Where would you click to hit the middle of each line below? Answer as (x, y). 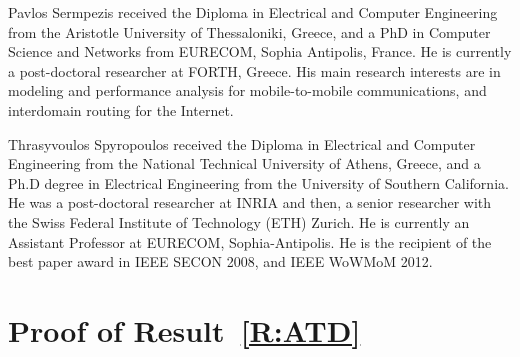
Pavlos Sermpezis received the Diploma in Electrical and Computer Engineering (253, 12)
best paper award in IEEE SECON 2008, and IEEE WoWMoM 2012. (220, 261)
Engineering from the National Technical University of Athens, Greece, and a (244, 163)
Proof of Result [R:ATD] (184, 329)
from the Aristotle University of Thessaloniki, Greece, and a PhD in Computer (249, 31)
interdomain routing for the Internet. (121, 109)
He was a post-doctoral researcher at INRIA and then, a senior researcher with (250, 202)
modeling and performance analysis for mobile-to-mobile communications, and (247, 90)
